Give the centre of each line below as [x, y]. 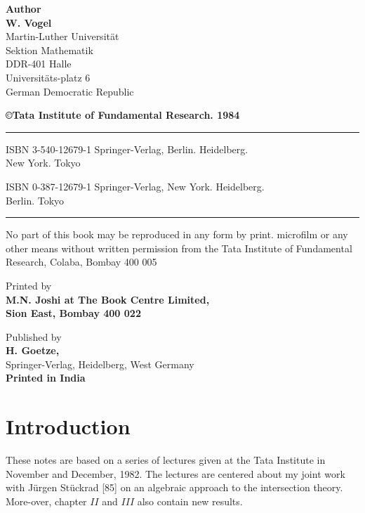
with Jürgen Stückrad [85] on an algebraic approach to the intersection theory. [174, 487]
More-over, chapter [46, 501]
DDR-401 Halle [39, 64]
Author [24, 8]
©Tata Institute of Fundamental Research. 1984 [123, 115]
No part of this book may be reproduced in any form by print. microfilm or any [177, 234]
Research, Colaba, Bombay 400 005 [81, 262]
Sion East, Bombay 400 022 [73, 313]
